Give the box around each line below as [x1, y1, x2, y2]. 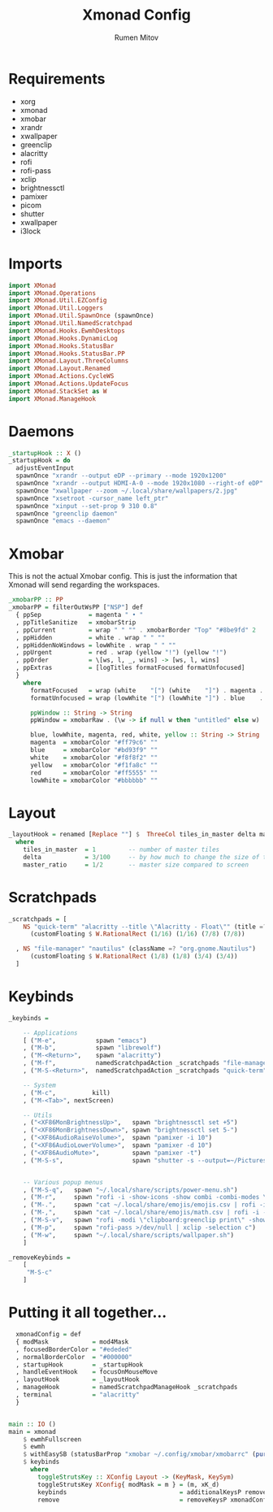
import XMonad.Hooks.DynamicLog [8, 334, 118, 342]
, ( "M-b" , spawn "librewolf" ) [23, 1044, 162, 1052]
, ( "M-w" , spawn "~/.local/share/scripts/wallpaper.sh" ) [23, 1231, 234, 1239]
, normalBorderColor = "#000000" [15, 1353, 132, 1361]
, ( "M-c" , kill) [23, 1088, 111, 1097]
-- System [23, 1081, 57, 1089]
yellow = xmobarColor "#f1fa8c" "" [29, 761, 158, 769]
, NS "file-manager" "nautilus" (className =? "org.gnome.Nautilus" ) [15, 945, 256, 953]
